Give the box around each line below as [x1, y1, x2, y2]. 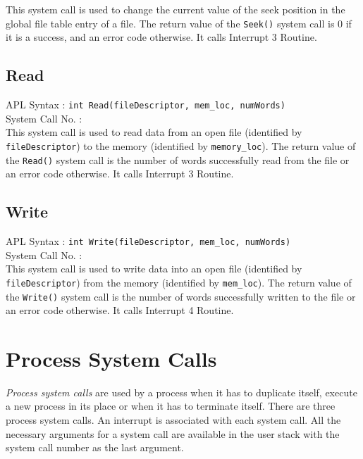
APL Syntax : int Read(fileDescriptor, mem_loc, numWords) [6, 97, 285, 112]
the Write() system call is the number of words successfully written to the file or [6, 289, 356, 303]
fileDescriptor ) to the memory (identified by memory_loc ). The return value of [6, 138, 356, 153]
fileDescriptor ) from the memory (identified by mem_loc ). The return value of [6, 275, 352, 289]
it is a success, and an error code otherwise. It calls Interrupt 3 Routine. [6, 30, 317, 44]
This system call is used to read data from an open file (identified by [6, 125, 302, 139]
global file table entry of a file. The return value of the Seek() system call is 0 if [6, 15, 352, 30]
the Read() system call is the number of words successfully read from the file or [6, 152, 350, 167]
